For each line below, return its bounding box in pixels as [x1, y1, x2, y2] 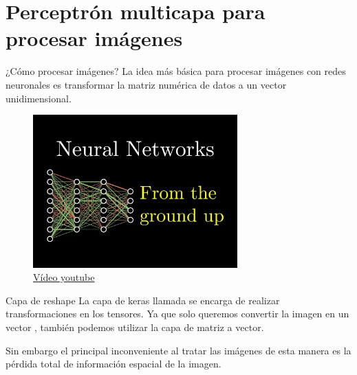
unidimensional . [6, 91, 72, 105]
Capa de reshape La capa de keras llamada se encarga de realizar [6, 293, 280, 307]
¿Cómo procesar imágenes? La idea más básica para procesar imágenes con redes [6, 64, 346, 78]
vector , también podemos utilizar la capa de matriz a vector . [6, 320, 264, 334]
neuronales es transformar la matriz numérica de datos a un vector [6, 77, 287, 91]
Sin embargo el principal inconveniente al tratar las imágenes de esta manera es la [6, 343, 351, 357]
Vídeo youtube [33, 270, 95, 284]
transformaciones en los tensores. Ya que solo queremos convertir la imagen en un [6, 306, 349, 321]
